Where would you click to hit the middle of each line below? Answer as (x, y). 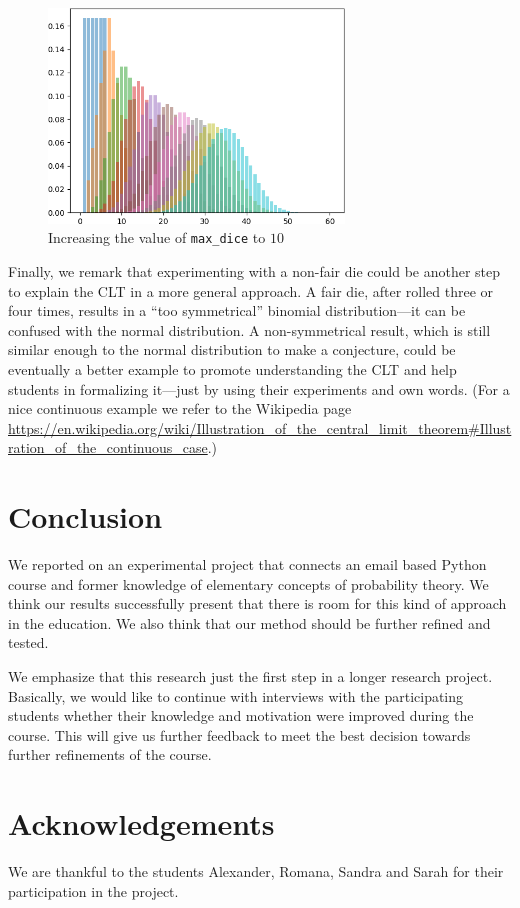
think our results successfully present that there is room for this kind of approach (257, 603)
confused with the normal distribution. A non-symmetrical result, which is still (249, 329)
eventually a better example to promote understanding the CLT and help (232, 368)
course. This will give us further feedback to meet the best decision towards (239, 734)
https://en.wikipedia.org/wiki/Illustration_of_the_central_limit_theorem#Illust (260, 427)
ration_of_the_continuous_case (108, 447)
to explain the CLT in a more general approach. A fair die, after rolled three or (251, 290)
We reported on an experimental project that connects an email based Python (247, 564)
